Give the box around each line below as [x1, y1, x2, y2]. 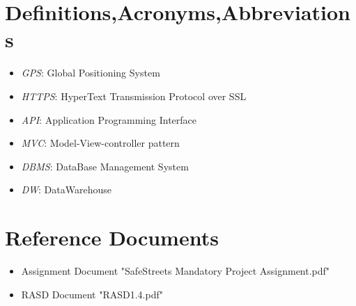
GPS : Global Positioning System [21, 65, 160, 80]
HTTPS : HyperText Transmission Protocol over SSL [21, 88, 247, 103]
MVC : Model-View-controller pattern [21, 136, 180, 150]
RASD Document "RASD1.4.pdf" [21, 287, 163, 301]
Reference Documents [5, 223, 219, 252]
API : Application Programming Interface [21, 112, 196, 127]
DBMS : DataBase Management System [21, 159, 189, 173]
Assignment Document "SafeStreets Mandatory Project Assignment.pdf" [21, 264, 330, 277]
